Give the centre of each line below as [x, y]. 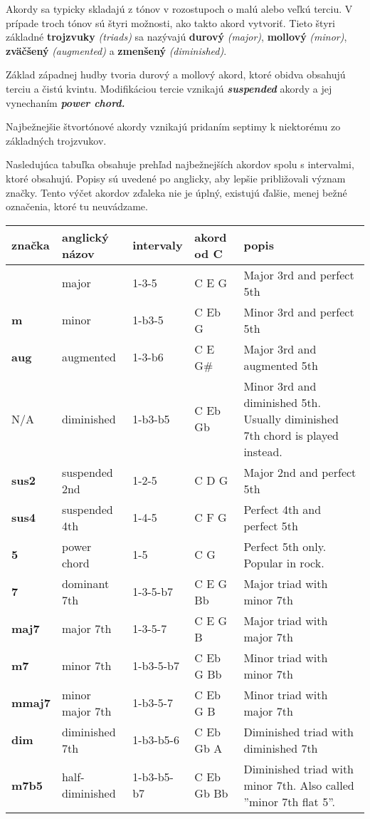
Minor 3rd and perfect [299, 311]
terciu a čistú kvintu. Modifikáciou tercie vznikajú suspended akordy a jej [169, 88]
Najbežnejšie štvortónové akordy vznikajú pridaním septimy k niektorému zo [173, 127]
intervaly [158, 245]
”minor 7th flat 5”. [289, 801]
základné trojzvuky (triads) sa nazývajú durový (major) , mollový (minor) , [176, 37]
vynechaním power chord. [65, 102]
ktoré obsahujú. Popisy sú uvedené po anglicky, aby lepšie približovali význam [176, 178]
